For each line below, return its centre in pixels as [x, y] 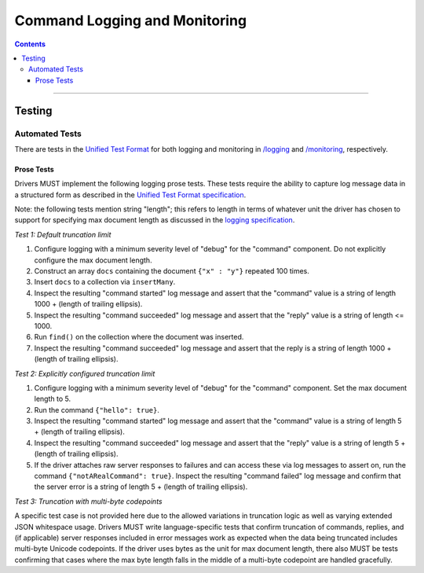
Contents [30, 44]
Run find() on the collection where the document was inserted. [139, 337]
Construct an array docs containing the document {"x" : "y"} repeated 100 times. [172, 271]
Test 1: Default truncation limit [63, 234]
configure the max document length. [93, 260]
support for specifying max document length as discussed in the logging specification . [155, 220]
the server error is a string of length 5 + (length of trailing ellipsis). [141, 487]
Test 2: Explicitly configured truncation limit [85, 373]
